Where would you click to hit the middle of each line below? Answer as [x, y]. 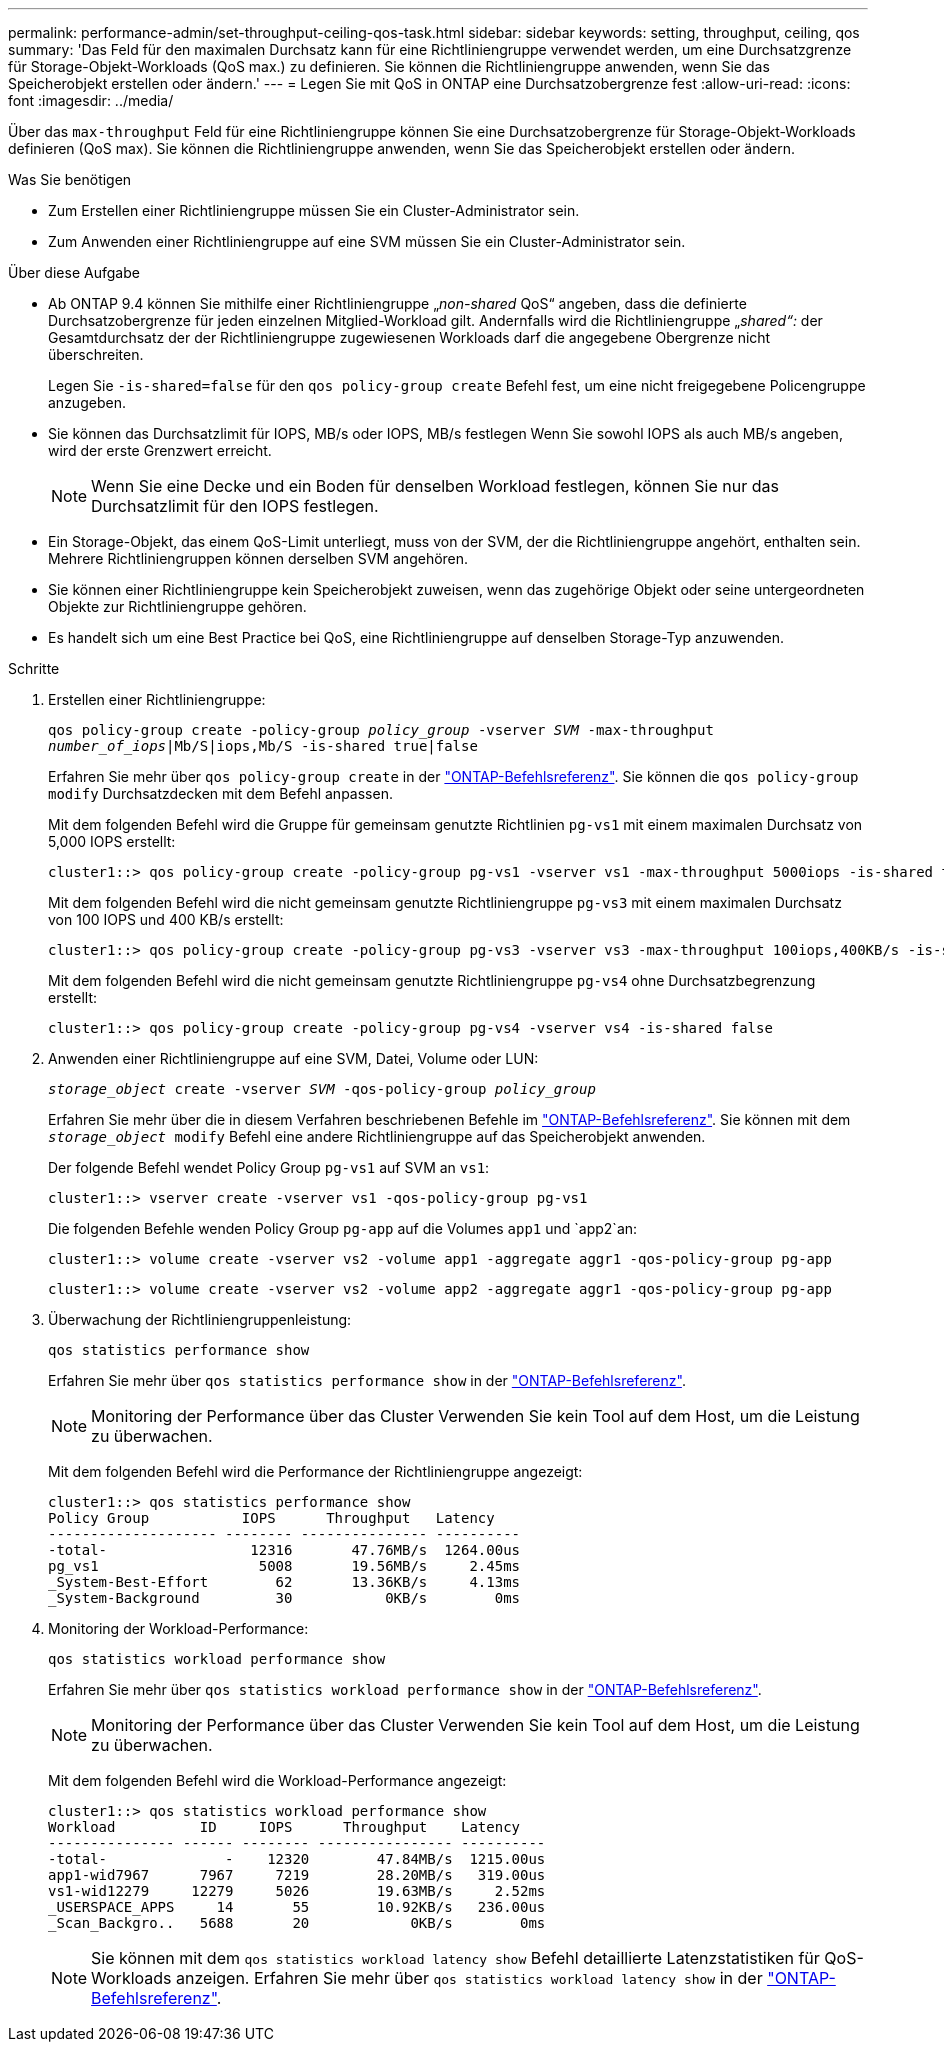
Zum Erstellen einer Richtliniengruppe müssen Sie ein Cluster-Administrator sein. [314, 210]
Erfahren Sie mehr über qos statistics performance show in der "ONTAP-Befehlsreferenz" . [367, 1380]
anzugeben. [87, 402]
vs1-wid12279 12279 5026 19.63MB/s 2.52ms [297, 1891]
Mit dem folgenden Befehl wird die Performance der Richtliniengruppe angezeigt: [315, 1471]
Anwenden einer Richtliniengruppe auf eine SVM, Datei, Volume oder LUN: [293, 1058]
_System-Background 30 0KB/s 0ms [284, 1598]
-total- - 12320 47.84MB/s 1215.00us [297, 1859]
